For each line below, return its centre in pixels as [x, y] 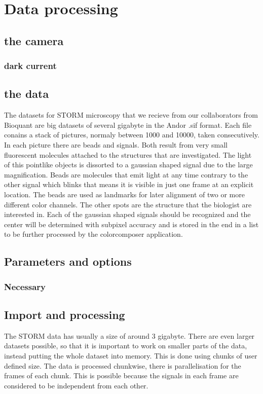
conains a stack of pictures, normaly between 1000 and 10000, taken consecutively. [132, 135]
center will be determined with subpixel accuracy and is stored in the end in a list [131, 224]
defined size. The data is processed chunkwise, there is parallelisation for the [123, 365]
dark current [30, 66]
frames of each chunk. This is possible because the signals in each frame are [121, 375]
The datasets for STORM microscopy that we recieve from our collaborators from [131, 115]
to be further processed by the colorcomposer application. [93, 234]
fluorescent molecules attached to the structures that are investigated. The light [128, 154]
